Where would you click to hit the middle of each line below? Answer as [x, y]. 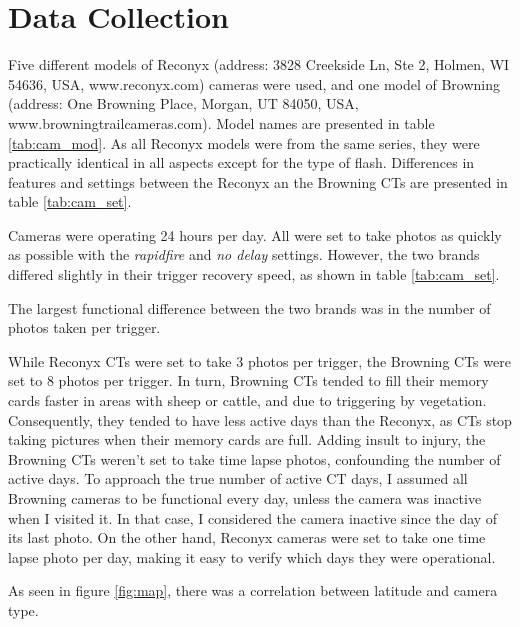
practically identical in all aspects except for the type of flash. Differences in [241, 162]
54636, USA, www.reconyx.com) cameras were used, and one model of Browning [254, 83]
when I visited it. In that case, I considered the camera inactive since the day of [253, 517]
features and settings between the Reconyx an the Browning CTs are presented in [258, 181]
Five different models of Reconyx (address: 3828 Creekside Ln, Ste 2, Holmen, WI [259, 64]
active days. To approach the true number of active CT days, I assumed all [238, 478]
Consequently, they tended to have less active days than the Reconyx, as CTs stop [260, 419]
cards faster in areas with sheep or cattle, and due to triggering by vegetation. [247, 400]
